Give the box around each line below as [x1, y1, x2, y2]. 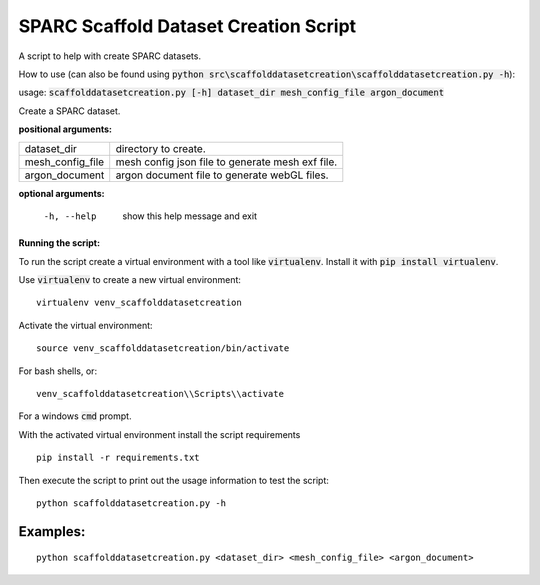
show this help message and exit [122, 210, 257, 222]
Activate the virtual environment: [18, 319, 154, 331]
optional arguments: [18, 187, 105, 199]
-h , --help [43, 210, 97, 222]
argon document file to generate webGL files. [115, 168, 329, 182]
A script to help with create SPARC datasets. [18, 50, 202, 62]
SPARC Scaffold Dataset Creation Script [18, 15, 357, 37]
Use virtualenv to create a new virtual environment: [18, 274, 242, 286]
